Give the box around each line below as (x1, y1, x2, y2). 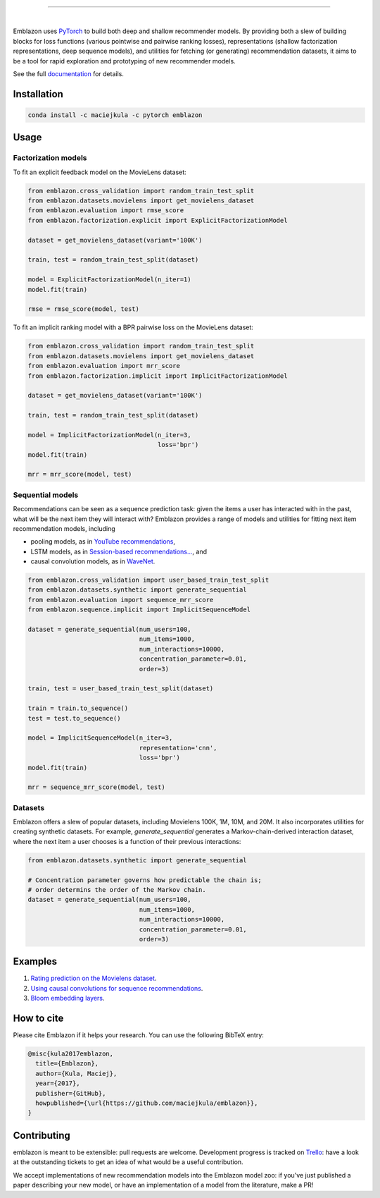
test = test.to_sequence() (27, 714, 121, 722)
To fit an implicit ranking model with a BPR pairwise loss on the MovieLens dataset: (13, 323, 253, 331)
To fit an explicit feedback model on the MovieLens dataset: (13, 168, 186, 176)
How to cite (13, 1013, 64, 1025)
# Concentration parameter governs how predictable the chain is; (27, 876, 262, 884)
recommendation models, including (13, 524, 115, 532)
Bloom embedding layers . (30, 994, 105, 1003)
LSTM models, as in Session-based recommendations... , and (30, 547, 208, 556)
